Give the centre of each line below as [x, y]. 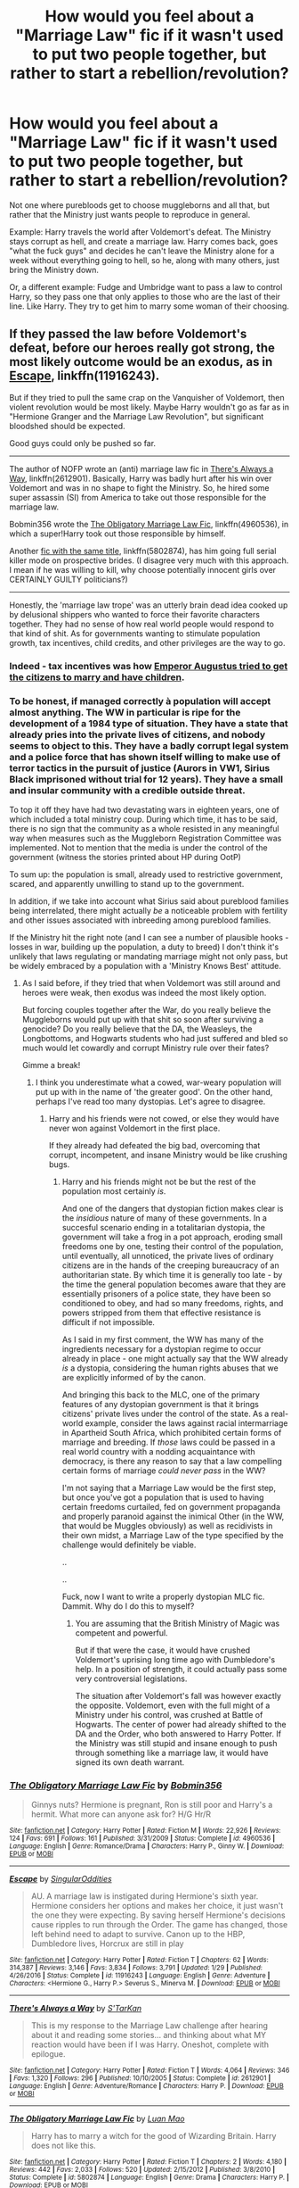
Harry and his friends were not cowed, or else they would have [164, 1118]
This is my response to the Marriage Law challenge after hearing [149, 2026]
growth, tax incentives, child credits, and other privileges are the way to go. [148, 642]
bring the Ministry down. [54, 269]
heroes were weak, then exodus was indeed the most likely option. [144, 992]
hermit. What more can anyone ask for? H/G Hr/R [121, 1814]
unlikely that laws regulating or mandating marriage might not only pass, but [149, 956]
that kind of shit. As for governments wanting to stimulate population [135, 633]
